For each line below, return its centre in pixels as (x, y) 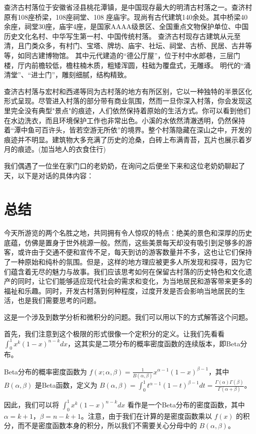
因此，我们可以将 (32, 404)
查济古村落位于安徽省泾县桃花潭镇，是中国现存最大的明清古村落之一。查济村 (128, 7)
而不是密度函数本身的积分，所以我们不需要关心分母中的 (107, 425)
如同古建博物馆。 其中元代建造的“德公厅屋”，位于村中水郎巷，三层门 (129, 55)
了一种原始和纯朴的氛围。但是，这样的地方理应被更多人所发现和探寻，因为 (125, 262)
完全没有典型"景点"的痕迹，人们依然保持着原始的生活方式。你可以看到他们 (130, 110)
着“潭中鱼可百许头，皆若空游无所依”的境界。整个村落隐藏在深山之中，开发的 (128, 130)
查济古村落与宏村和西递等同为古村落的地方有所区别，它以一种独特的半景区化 (128, 91)
